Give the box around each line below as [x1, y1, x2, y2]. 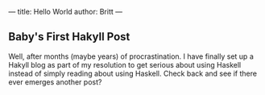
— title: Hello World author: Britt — [8, 7, 123, 16]
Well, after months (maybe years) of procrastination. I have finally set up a [8, 52, 254, 61]
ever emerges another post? [8, 76, 102, 87]
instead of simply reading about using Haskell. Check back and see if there [8, 68, 258, 78]
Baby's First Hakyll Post [8, 30, 130, 43]
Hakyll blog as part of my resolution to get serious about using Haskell [8, 60, 242, 69]
